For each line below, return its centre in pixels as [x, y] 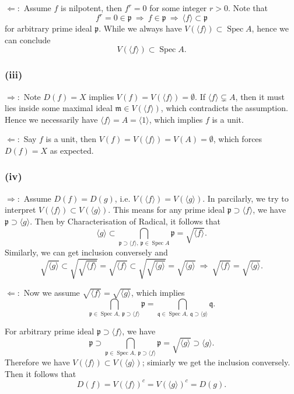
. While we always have [140, 28]
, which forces [238, 139]
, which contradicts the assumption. [224, 108]
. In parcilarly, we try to [246, 198]
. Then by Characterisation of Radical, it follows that [125, 221]
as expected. [72, 150]
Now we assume [52, 293]
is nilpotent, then [92, 8]
